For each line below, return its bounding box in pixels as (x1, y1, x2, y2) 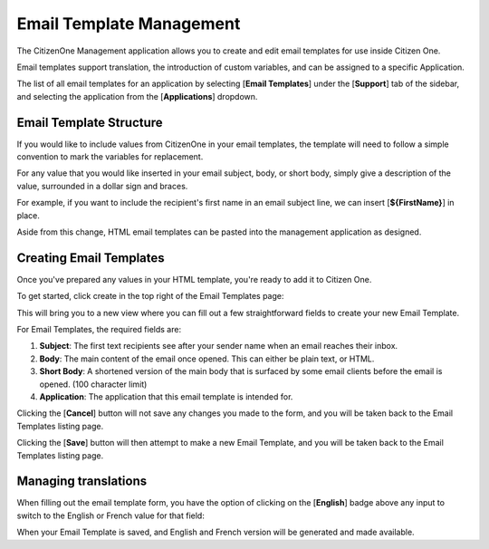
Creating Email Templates (16, 250, 165, 265)
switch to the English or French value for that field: (16, 510, 206, 521)
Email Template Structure (16, 114, 163, 130)
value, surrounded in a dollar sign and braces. (16, 180, 188, 191)
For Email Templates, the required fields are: (16, 324, 181, 335)
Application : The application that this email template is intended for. (39, 391, 293, 402)
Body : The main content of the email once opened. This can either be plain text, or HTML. (39, 353, 375, 364)
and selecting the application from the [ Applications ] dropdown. (16, 91, 258, 101)
